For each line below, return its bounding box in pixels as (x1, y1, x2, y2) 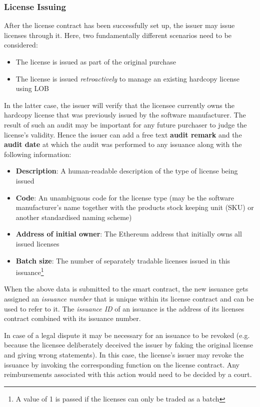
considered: (4, 39, 38, 50)
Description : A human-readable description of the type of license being (15, 165, 238, 176)
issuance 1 (15, 265, 44, 277)
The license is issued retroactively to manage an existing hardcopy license (15, 73, 239, 83)
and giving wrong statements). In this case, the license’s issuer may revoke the (4, 349, 244, 359)
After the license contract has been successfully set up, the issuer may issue (4, 20, 235, 30)
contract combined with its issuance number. (4, 313, 141, 323)
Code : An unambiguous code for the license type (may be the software (15, 192, 234, 202)
